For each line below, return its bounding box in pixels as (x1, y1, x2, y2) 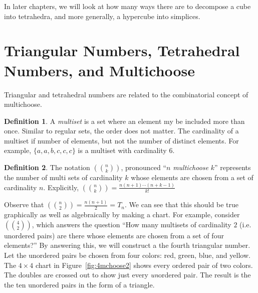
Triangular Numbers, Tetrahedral (4, 40, 240, 61)
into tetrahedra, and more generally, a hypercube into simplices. (4, 11, 200, 21)
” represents (214, 162, 251, 173)
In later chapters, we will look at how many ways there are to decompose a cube (4, 1, 251, 11)
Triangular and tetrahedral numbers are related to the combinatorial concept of (4, 89, 248, 99)
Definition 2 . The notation (4, 162, 90, 173)
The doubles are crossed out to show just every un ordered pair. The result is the (4, 269, 251, 280)
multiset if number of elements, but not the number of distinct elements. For (4, 135, 239, 145)
